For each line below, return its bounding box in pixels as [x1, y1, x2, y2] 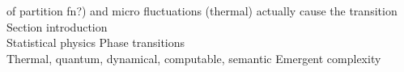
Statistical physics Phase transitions [6, 34, 185, 51]
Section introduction [6, 18, 108, 35]
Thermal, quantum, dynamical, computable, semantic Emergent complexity [6, 49, 381, 66]
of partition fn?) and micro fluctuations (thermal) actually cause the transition [6, 2, 398, 19]
